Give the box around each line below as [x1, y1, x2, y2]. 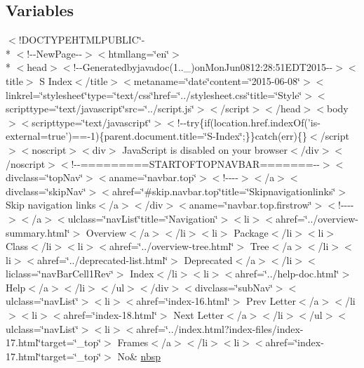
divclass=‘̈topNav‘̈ [6, 170, 83, 185]
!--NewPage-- [27, 46, 83, 60]
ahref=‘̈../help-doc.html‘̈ [235, 266, 339, 281]
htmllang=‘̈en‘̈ [108, 46, 170, 60]
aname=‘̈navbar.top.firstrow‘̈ [189, 197, 312, 212]
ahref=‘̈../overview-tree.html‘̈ [109, 239, 234, 254]
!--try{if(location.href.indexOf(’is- [177, 114, 321, 129]
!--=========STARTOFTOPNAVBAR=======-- [71, 156, 320, 171]
